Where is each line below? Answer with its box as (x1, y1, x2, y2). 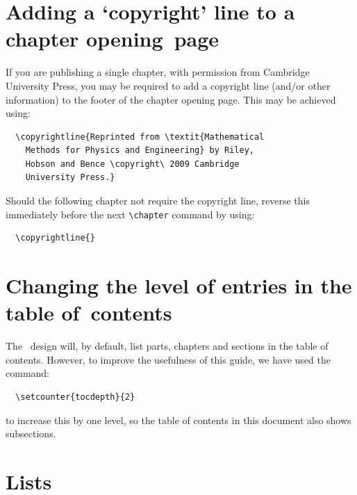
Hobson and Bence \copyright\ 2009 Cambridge (25, 159, 240, 169)
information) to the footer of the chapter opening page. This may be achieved (6, 92, 336, 106)
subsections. (6, 426, 56, 441)
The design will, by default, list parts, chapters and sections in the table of (6, 339, 329, 353)
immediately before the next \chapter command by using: (6, 206, 255, 221)
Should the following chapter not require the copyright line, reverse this (6, 193, 310, 208)
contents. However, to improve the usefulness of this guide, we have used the (6, 352, 331, 366)
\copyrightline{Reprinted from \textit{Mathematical (15, 131, 265, 142)
